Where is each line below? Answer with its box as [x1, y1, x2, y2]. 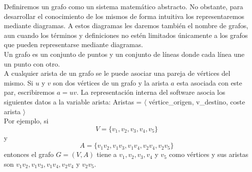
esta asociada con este [176, 77, 242, 87]
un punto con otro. [4, 58, 60, 69]
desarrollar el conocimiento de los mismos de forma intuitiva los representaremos [4, 11, 245, 21]
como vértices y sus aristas [169, 149, 249, 159]
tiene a [97, 149, 117, 159]
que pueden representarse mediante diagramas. [4, 39, 143, 50]
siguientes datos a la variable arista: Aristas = [4, 96, 142, 106]
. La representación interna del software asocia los [77, 87, 225, 97]
